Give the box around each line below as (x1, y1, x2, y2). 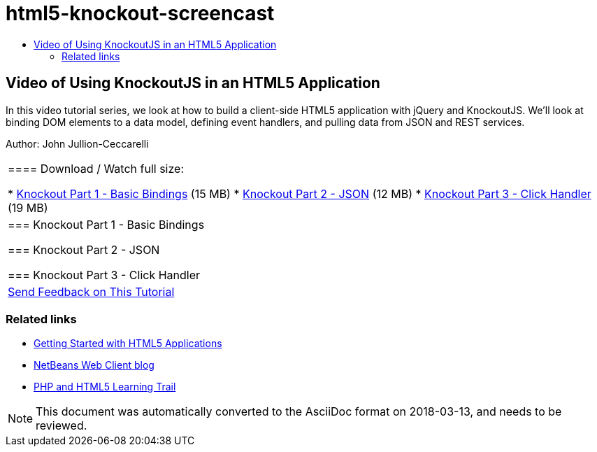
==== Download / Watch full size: (8, 161, 185, 176)
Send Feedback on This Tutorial (8, 284, 175, 299)
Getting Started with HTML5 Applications (34, 337, 222, 350)
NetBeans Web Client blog (34, 359, 154, 372)
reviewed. (36, 418, 87, 433)
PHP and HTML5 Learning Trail (34, 381, 176, 393)
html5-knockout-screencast (6, 1, 275, 25)
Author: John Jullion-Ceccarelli (6, 137, 149, 150)
